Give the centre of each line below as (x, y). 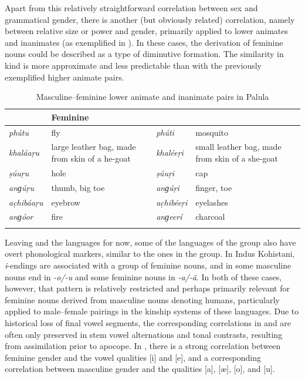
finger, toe (214, 187)
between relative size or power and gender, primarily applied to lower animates (147, 31)
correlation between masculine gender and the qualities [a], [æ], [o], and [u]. (140, 369)
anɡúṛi (168, 187)
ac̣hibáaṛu (26, 202)
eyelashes (212, 202)
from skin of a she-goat (237, 158)
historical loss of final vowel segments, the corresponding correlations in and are (148, 322)
